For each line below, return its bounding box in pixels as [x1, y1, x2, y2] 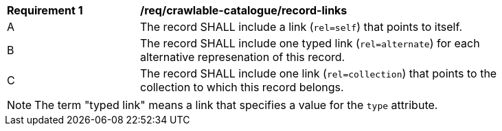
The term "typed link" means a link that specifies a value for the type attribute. [34, 98, 438, 112]
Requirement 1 [7, 3, 83, 17]
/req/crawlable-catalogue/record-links [140, 3, 347, 17]
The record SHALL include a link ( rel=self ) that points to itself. [140, 20, 463, 34]
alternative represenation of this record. [140, 50, 345, 64]
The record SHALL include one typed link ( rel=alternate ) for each [140, 36, 480, 50]
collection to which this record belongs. [140, 80, 344, 94]
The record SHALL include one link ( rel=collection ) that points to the [140, 67, 497, 80]
